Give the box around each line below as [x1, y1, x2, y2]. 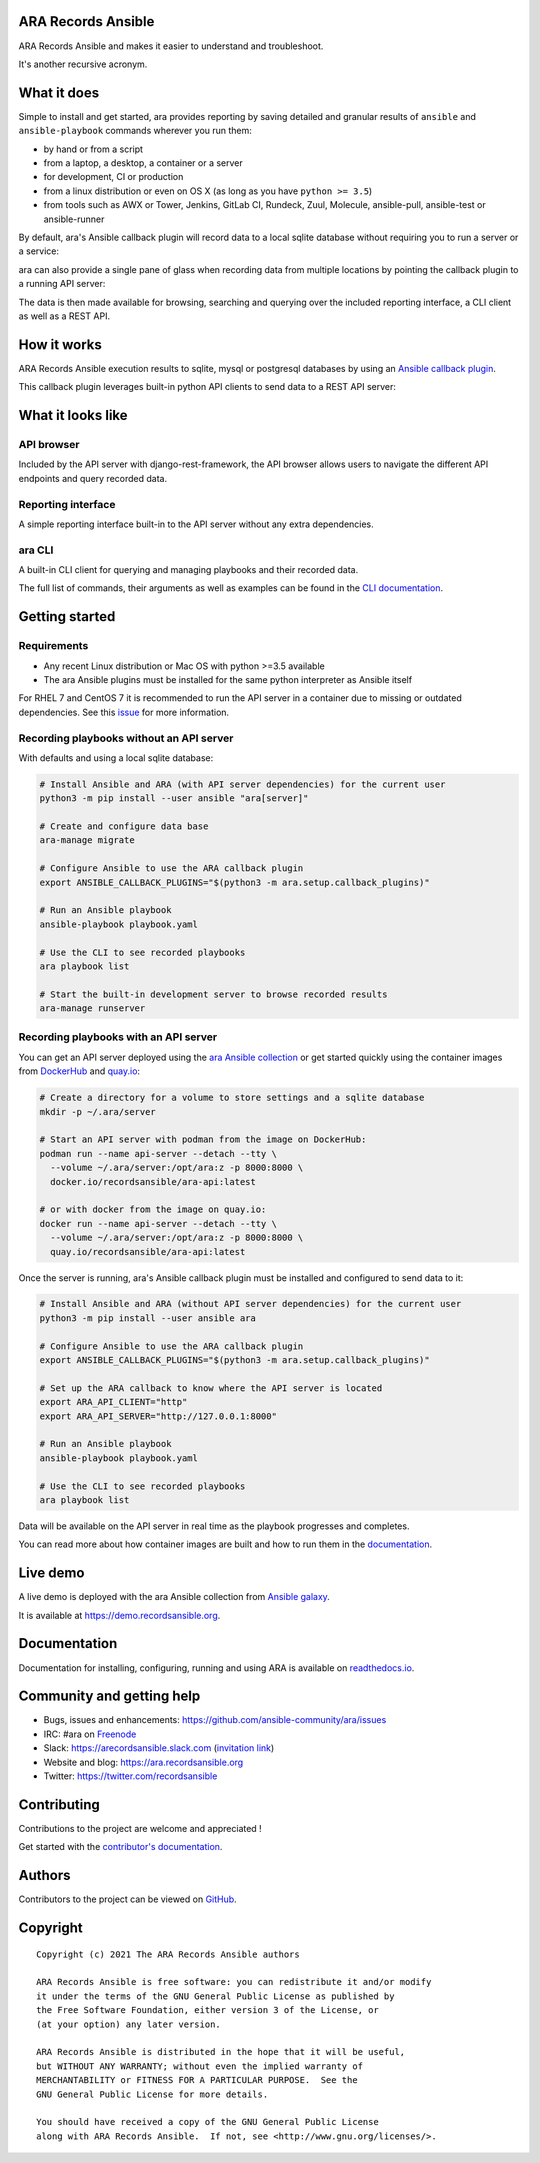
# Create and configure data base [39, 821, 209, 832]
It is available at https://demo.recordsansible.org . [18, 1609, 221, 1621]
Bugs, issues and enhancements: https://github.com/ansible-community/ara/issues [43, 1714, 387, 1726]
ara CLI [18, 543, 54, 557]
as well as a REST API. [18, 310, 110, 322]
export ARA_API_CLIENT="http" [39, 1396, 188, 1408]
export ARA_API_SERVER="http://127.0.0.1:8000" [39, 1410, 277, 1422]
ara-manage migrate [39, 835, 135, 846]
